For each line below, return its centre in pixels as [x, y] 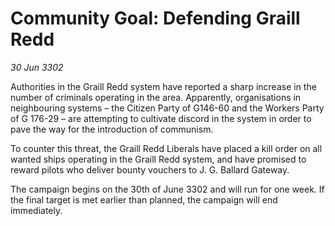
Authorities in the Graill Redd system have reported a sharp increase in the [163, 86]
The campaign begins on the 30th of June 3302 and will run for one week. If [167, 189]
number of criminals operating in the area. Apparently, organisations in [156, 97]
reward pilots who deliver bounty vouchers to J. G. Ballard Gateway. [150, 169]
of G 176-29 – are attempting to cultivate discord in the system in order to [161, 118]
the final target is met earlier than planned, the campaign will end [144, 199]
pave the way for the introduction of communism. [112, 129]
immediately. [36, 210]
